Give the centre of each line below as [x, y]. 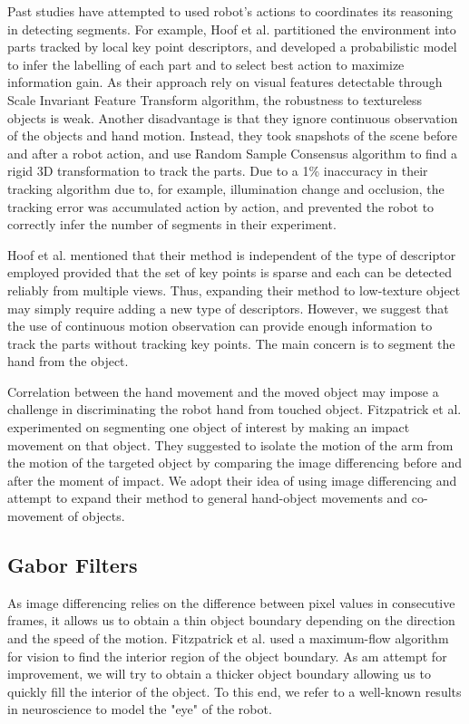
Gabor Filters [73, 565]
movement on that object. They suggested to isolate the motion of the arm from [230, 444]
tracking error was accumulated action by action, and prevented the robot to [221, 206]
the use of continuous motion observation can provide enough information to [220, 326]
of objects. [96, 516]
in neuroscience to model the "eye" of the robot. [140, 709]
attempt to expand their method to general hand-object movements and [208, 498]
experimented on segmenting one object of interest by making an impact [209, 427]
